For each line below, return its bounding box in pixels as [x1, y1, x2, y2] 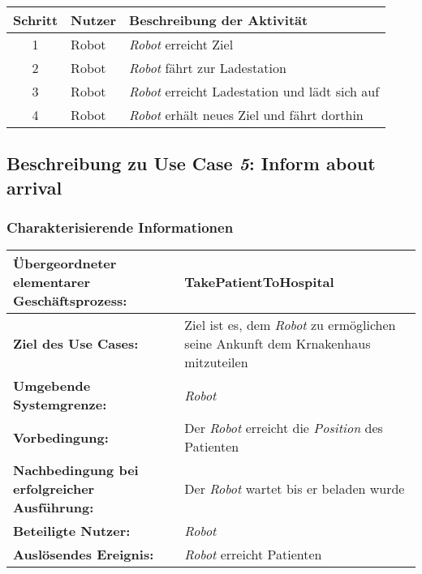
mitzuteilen [184, 353, 248, 372]
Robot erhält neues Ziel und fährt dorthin [129, 105, 364, 124]
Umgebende [13, 376, 91, 396]
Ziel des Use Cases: [13, 334, 139, 353]
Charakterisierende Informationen [6, 217, 234, 238]
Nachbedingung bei [13, 460, 139, 480]
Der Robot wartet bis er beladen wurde [184, 479, 405, 499]
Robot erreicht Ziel [129, 35, 234, 54]
